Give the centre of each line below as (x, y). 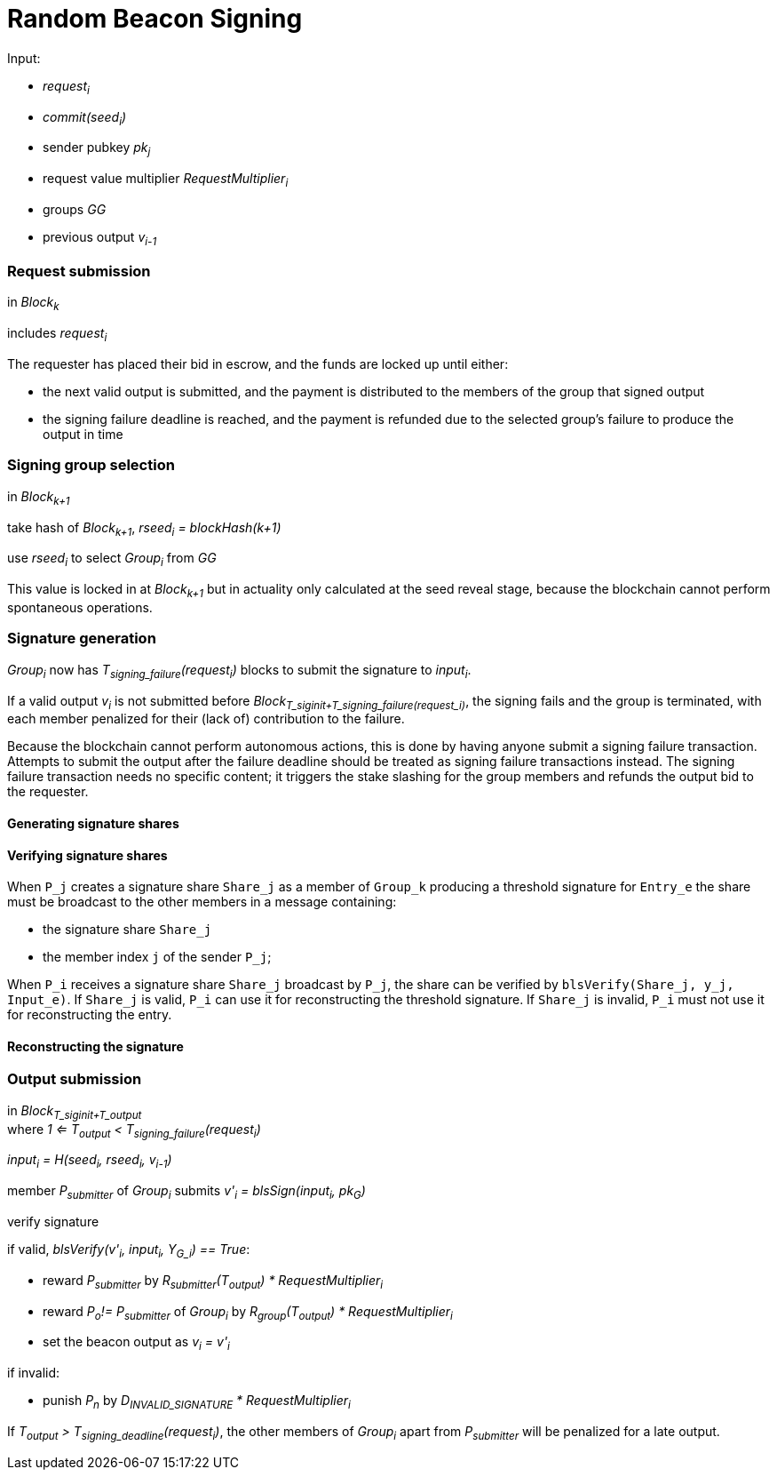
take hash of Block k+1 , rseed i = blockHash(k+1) (144, 529)
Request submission (79, 271)
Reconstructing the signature (95, 1046)
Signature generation (82, 639)
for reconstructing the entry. (90, 1015)
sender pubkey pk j (97, 149)
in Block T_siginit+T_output (75, 1112)
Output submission (75, 1079)
